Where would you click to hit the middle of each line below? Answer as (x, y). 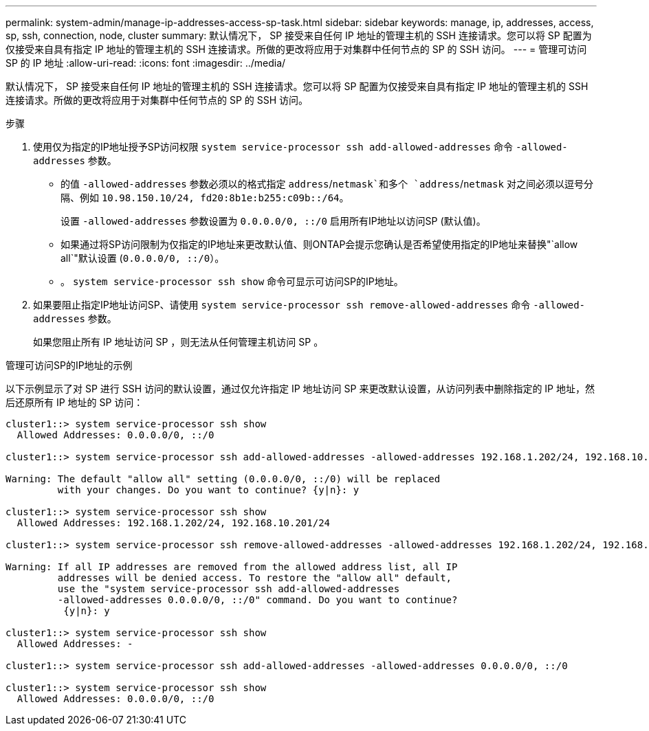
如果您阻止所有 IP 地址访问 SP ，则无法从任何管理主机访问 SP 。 (178, 342)
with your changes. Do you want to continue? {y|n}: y (208, 490)
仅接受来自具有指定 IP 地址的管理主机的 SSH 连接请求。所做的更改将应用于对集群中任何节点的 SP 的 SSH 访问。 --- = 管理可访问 (296, 49)
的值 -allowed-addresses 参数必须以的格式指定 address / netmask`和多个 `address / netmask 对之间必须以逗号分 (327, 184)
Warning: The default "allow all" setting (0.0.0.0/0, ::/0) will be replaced (223, 479)
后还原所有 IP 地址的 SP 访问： (75, 402)
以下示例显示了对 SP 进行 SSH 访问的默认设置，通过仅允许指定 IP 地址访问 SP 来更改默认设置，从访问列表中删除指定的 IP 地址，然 (300, 389)
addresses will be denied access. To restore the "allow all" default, (255, 578)
